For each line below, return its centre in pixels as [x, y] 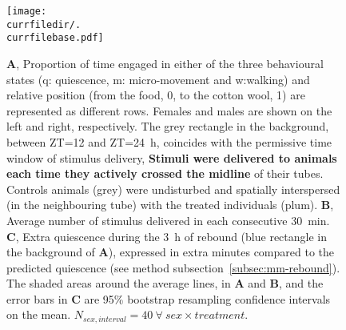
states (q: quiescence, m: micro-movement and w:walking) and [158, 79]
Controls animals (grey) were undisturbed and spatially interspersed [173, 189]
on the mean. [39, 314]
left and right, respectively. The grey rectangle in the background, [168, 126]
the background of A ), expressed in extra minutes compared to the [171, 252]
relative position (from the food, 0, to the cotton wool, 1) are [156, 95]
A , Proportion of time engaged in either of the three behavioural [165, 63]
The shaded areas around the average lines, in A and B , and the [165, 283]
